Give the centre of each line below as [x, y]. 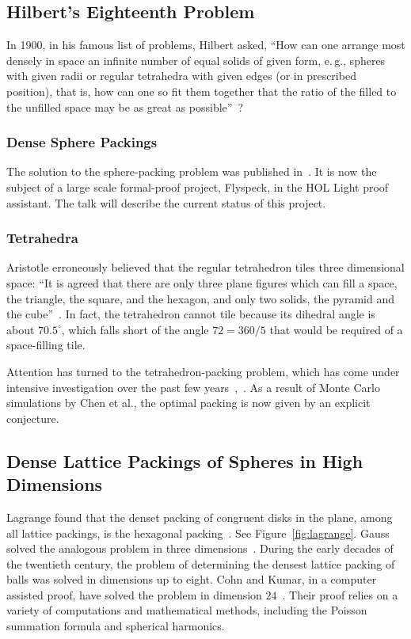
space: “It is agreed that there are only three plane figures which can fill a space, [202, 282]
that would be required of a [336, 329]
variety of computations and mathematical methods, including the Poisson [187, 610]
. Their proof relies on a [340, 594]
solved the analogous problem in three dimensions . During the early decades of [200, 548]
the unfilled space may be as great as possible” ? [125, 106]
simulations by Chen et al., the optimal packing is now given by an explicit [188, 403]
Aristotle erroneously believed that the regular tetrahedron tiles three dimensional [205, 267]
